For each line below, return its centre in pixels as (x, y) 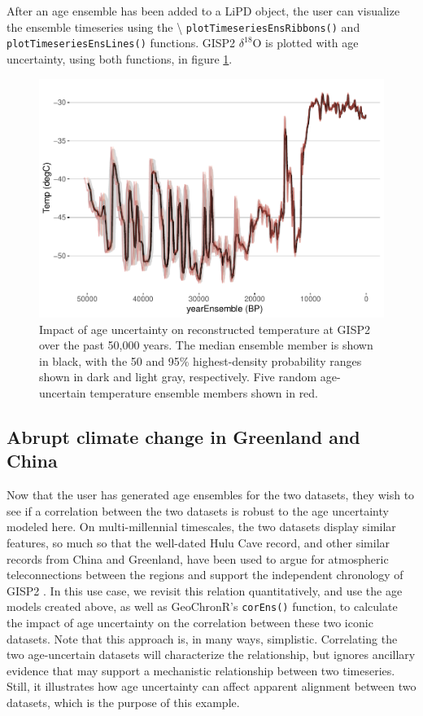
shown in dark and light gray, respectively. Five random (178, 377)
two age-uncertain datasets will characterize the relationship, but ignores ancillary (211, 655)
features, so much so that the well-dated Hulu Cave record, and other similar (198, 542)
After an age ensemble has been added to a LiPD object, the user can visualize (203, 11)
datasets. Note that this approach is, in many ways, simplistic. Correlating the (202, 638)
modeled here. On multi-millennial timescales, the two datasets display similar (201, 527)
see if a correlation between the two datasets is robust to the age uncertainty (198, 510)
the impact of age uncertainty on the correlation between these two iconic (190, 622)
